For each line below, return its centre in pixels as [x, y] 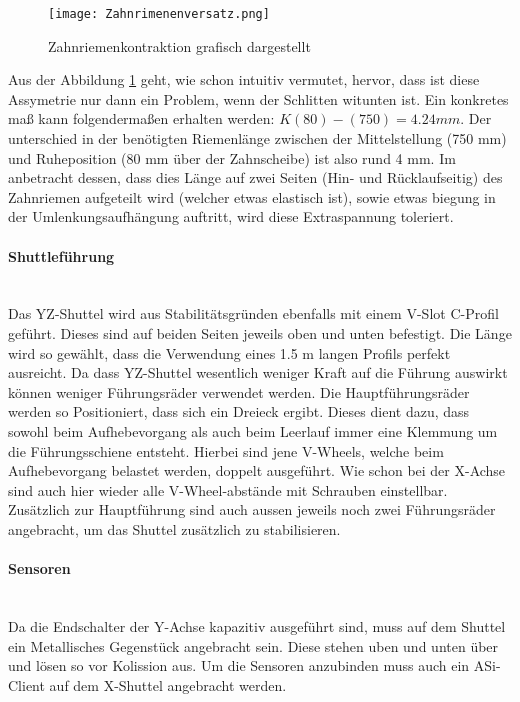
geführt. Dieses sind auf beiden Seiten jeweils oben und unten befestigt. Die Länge [260, 332]
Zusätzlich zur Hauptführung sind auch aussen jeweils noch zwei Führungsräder [252, 509]
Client [26, 684]
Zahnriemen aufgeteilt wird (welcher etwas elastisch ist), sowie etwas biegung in [252, 196]
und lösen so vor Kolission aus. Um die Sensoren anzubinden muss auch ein [239, 665]
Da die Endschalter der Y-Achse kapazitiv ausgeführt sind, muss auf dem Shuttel [257, 625]
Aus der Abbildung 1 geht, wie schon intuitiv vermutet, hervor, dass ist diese [244, 79]
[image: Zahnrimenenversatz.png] [159, 14]
